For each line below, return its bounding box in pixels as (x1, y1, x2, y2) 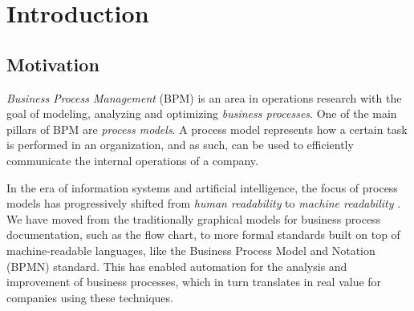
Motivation (6, 51, 99, 76)
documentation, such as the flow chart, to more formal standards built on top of (6, 226, 400, 243)
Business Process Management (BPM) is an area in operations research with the (6, 89, 402, 106)
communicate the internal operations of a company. (6, 151, 258, 168)
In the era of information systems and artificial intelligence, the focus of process (6, 179, 398, 196)
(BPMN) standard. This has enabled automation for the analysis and (6, 257, 347, 274)
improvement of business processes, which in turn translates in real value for (6, 273, 382, 290)
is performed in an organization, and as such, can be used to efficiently (6, 136, 354, 153)
